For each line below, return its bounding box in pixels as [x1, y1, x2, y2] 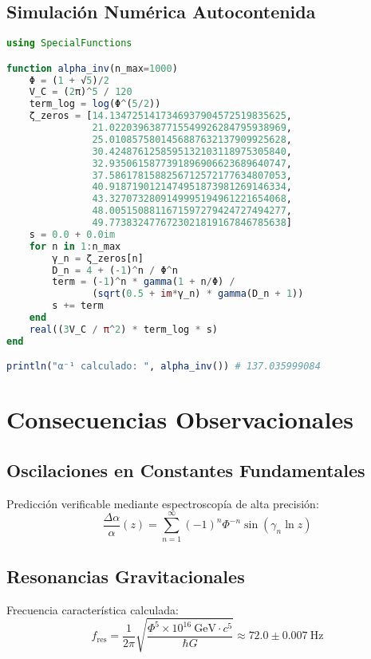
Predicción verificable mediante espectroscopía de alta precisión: [6, 495, 319, 511]
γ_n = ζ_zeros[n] [52, 252, 144, 264]
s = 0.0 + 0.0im [29, 228, 116, 240]
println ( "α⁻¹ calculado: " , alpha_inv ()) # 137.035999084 [6, 361, 321, 373]
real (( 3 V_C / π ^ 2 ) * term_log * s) [29, 323, 219, 335]
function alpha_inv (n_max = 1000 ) [6, 62, 178, 74]
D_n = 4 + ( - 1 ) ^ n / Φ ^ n [52, 264, 178, 276]
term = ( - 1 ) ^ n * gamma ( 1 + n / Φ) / [52, 276, 235, 288]
